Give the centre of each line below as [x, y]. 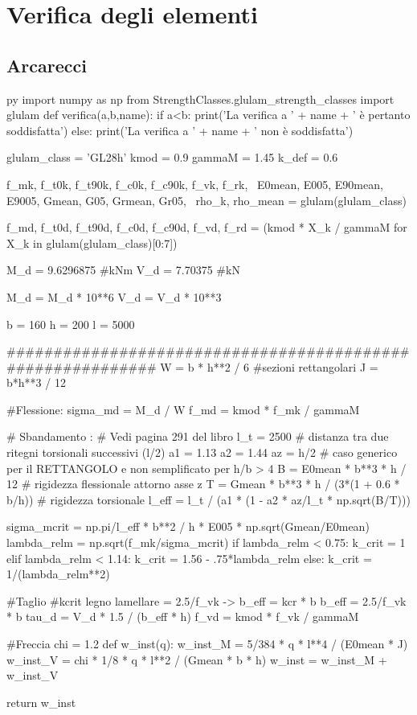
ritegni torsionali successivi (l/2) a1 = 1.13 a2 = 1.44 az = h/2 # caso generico [202, 452]
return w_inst [41, 702]
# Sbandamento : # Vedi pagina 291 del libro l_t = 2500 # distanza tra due [198, 436]
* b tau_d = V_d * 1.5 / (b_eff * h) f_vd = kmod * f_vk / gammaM [183, 616]
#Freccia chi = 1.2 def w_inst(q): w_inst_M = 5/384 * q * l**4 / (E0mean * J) [207, 644]
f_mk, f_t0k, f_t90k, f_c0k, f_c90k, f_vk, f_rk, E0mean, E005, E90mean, [195, 184]
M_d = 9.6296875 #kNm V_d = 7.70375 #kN [123, 270]
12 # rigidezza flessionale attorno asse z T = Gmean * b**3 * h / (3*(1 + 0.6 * [203, 484]
